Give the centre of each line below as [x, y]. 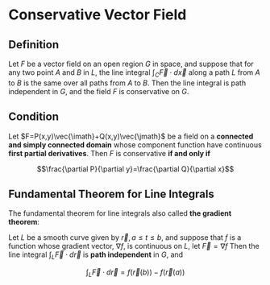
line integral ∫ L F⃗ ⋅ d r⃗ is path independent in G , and [96, 256]
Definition [33, 45]
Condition [33, 117]
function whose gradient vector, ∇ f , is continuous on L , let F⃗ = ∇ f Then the [134, 246]
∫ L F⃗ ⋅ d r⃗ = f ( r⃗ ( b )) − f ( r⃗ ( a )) [135, 273]
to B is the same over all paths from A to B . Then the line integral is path [127, 83]
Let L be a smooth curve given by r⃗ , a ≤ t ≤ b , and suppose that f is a [125, 237]
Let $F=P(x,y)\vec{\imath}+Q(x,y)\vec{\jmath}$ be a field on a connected [131, 136]
